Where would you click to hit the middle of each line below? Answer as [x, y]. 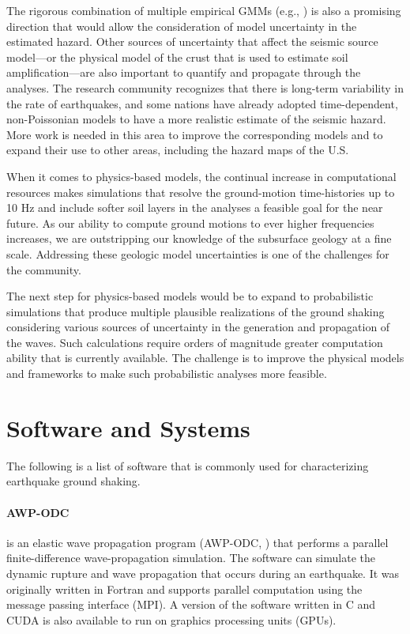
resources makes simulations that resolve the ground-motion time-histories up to [201, 192]
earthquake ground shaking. [73, 481]
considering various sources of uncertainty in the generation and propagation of [198, 327]
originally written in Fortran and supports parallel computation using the [184, 589]
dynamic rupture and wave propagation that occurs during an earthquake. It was [203, 573]
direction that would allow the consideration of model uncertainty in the [182, 26]
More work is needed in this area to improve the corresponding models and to [195, 134]
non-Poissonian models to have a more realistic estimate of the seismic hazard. [196, 119]
